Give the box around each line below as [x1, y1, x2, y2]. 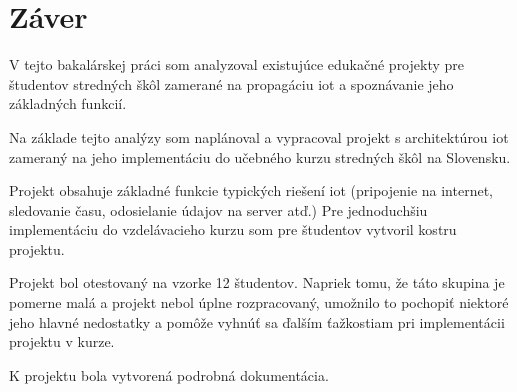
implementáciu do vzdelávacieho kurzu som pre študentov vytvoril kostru [9, 219, 457, 240]
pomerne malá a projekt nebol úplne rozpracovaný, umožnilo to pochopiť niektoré [9, 292, 509, 313]
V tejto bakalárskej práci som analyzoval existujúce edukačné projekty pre [9, 54, 464, 75]
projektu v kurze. [9, 331, 115, 352]
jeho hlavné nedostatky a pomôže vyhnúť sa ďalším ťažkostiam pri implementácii [9, 311, 505, 332]
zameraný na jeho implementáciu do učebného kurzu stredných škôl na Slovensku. [9, 146, 511, 167]
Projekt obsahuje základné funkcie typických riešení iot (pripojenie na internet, [9, 180, 493, 201]
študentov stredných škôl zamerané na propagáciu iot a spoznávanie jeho [9, 73, 454, 94]
